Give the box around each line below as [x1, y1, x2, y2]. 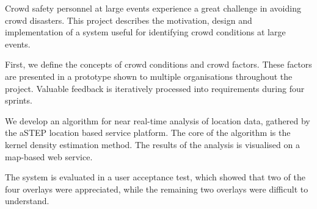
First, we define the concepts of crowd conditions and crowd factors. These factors [5, 58, 312, 71]
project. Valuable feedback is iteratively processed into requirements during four [5, 82, 305, 94]
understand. [5, 194, 49, 207]
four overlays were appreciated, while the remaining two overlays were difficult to [5, 182, 308, 195]
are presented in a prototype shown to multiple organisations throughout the [5, 69, 293, 82]
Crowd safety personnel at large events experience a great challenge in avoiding [5, 2, 301, 14]
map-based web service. [5, 150, 93, 163]
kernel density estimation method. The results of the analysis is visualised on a [5, 138, 300, 151]
